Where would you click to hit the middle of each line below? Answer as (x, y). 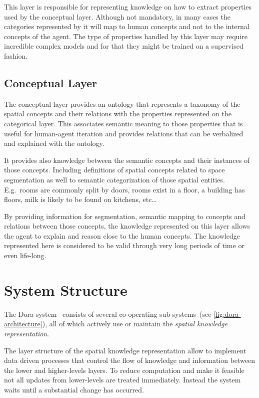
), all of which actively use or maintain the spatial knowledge (135, 324)
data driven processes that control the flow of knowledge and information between (130, 360)
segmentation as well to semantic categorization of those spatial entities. (114, 179)
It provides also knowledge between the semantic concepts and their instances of (127, 160)
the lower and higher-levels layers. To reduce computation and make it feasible (124, 370)
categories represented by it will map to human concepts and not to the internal (127, 26)
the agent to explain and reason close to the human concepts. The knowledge (122, 235)
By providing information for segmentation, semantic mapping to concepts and (125, 216)
